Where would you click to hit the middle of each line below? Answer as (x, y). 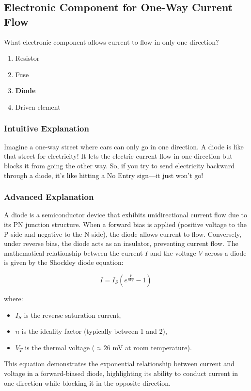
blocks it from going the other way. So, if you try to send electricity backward (119, 165)
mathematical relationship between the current (73, 253)
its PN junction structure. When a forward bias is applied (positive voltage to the (125, 224)
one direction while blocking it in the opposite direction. (87, 383)
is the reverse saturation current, (72, 315)
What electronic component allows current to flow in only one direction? (111, 41)
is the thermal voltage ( (60, 347)
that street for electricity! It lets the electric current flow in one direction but (118, 156)
